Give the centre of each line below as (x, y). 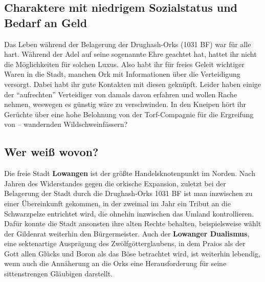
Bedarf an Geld (46, 22)
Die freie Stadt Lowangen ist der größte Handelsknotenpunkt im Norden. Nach (130, 173)
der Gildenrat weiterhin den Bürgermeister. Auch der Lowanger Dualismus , (127, 233)
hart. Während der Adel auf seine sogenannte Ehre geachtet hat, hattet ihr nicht (130, 54)
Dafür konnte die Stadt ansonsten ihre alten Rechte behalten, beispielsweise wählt (133, 223)
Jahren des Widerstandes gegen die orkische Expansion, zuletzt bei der (115, 183)
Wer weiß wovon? (51, 152)
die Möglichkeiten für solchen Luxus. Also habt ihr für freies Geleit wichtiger (124, 64)
